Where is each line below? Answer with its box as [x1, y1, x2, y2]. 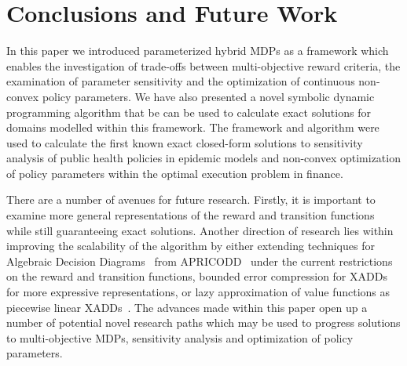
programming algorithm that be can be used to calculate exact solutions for [6, 103, 371, 120]
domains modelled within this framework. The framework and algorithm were [6, 119, 379, 136]
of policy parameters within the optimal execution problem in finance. [6, 165, 343, 181]
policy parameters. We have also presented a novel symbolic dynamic [42, 88, 375, 104]
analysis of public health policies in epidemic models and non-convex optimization [6, 150, 401, 166]
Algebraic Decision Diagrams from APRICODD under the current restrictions [6, 252, 393, 269]
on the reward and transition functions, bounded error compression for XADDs [6, 268, 387, 284]
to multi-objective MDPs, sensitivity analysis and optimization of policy [6, 329, 354, 346]
